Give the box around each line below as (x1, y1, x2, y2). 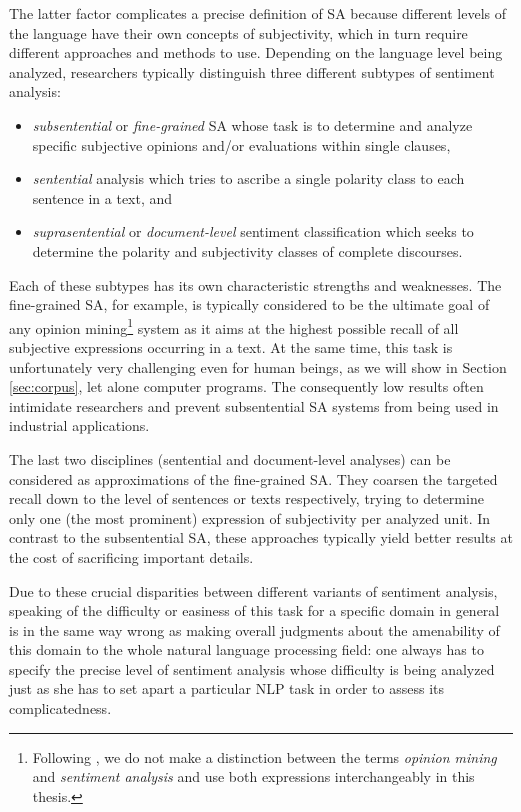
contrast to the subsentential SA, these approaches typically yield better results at (9, 527, 513, 548)
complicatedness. (9, 698, 112, 719)
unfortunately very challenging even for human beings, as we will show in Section (9, 356, 507, 377)
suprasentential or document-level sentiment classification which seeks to (32, 221, 474, 242)
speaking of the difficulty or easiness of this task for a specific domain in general (9, 600, 500, 621)
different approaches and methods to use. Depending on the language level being (9, 42, 503, 63)
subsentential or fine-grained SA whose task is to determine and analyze (32, 114, 473, 135)
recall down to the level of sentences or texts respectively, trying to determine (9, 488, 484, 509)
